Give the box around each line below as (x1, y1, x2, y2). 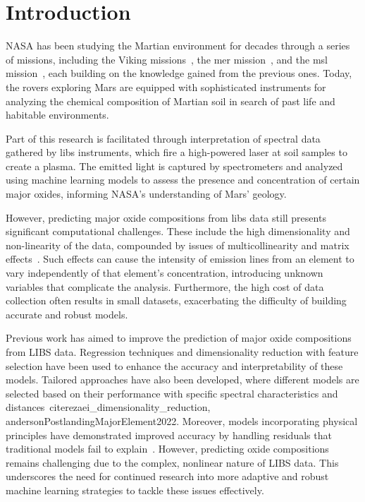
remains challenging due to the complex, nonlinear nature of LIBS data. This (6, 455, 339, 470)
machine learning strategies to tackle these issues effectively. (6, 482, 264, 497)
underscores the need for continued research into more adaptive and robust (6, 469, 329, 484)
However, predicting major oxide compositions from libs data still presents (6, 210, 326, 225)
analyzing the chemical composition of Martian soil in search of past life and (6, 93, 335, 108)
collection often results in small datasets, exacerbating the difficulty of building (6, 293, 347, 308)
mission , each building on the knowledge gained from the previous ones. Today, (6, 66, 352, 80)
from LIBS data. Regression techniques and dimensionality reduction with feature (6, 345, 359, 359)
